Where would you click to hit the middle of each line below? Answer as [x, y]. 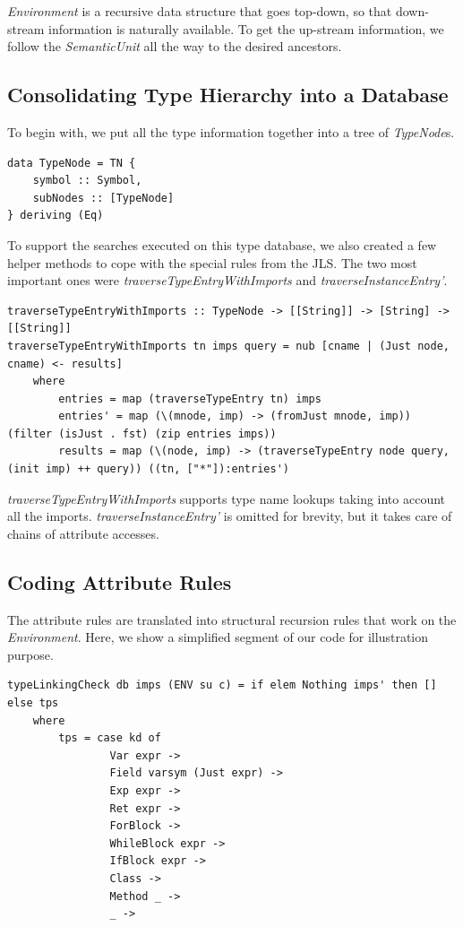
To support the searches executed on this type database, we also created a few [222, 244]
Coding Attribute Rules [120, 581]
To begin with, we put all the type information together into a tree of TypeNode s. [231, 131]
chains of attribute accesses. [83, 533]
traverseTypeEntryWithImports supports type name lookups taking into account [227, 498]
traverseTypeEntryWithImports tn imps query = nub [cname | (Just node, [228, 346]
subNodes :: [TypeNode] [103, 198]
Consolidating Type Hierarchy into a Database [228, 95]
